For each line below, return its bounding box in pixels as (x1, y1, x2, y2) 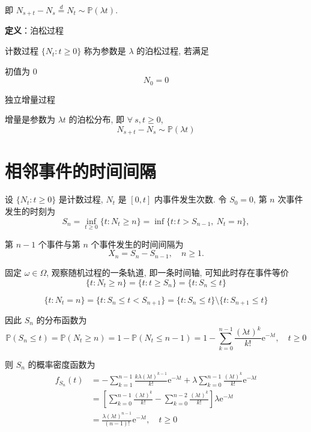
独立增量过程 (5, 93, 55, 105)
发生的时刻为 (5, 205, 55, 218)
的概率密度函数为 (28, 357, 95, 370)
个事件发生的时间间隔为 (91, 237, 184, 250)
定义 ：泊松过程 (5, 24, 64, 37)
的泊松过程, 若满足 (136, 44, 209, 57)
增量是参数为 (5, 113, 55, 126)
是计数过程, (58, 193, 103, 205)
